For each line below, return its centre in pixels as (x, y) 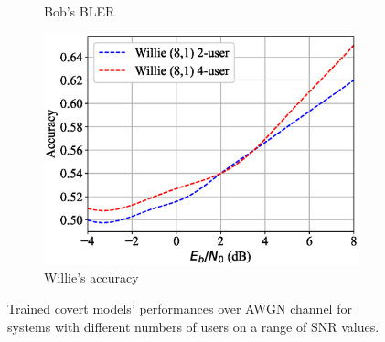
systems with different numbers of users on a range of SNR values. (193, 326)
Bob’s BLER (80, 11)
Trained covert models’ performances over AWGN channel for (180, 309)
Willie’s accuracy (91, 278)
